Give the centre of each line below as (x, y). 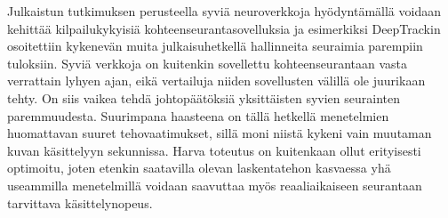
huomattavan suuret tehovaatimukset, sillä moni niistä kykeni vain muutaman (220, 133)
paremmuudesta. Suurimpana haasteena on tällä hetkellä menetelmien (198, 115)
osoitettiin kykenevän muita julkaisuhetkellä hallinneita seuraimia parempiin (215, 46)
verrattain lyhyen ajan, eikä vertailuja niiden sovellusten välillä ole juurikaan (216, 81)
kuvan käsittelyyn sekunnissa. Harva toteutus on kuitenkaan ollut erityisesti (214, 150)
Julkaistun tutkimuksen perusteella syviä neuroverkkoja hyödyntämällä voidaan (224, 11)
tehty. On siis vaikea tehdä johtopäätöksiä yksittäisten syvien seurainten (204, 97)
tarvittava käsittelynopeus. (80, 202)
